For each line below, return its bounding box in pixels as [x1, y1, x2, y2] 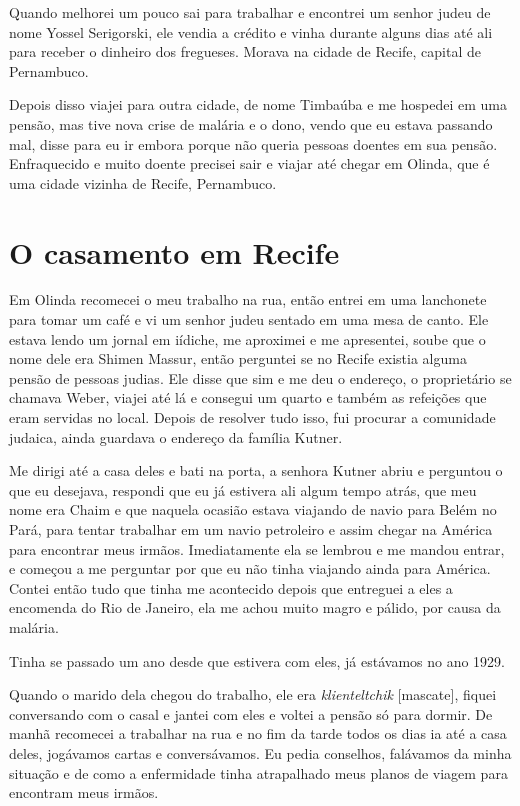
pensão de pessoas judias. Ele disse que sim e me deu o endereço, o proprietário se [9, 367, 512, 388]
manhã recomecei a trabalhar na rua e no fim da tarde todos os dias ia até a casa [9, 723, 507, 744]
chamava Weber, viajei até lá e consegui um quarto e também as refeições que [9, 387, 487, 408]
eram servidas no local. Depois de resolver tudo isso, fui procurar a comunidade [9, 407, 496, 428]
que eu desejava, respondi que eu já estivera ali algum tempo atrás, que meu [9, 479, 477, 500]
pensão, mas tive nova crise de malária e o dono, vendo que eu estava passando [9, 113, 493, 134]
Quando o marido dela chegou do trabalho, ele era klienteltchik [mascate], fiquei [9, 684, 497, 705]
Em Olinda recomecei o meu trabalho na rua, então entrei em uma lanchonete [9, 289, 487, 310]
